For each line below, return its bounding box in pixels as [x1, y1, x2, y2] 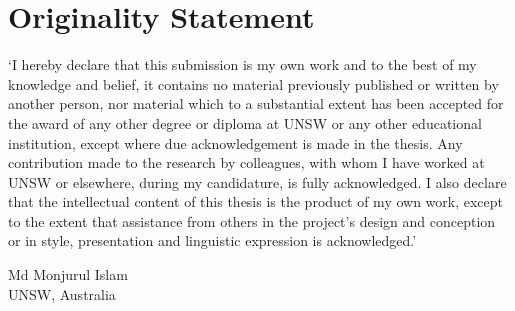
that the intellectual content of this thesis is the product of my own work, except [8, 191, 504, 212]
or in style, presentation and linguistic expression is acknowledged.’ [8, 230, 417, 251]
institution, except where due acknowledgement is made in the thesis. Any [8, 132, 463, 153]
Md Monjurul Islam [8, 264, 128, 285]
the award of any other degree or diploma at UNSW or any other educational [8, 112, 482, 133]
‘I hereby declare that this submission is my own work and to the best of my [8, 54, 477, 75]
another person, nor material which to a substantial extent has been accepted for [8, 93, 504, 114]
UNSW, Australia [8, 283, 116, 304]
